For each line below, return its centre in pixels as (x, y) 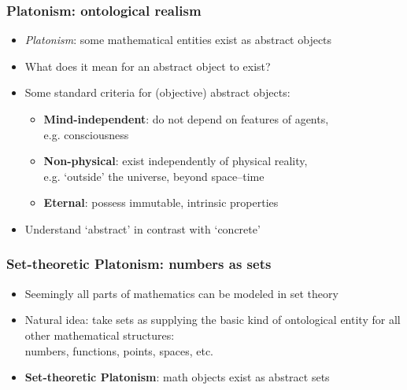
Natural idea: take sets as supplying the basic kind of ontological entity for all (213, 320)
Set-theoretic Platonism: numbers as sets (139, 264)
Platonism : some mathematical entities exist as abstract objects (178, 40)
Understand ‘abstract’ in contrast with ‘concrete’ (142, 228)
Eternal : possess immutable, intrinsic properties (161, 202)
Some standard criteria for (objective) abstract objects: (157, 92)
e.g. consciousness (86, 134)
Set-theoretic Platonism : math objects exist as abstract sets (177, 377)
